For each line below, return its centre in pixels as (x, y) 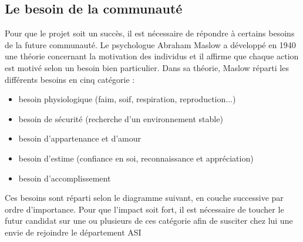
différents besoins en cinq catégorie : (70, 79)
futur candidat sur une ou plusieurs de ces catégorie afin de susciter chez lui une (149, 221)
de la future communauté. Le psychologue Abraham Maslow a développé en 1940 (150, 44)
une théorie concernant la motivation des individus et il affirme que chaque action (152, 56)
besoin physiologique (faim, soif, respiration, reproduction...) (127, 99)
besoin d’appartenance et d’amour (80, 138)
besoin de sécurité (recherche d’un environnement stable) (121, 118)
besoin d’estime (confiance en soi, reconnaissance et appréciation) (136, 158)
